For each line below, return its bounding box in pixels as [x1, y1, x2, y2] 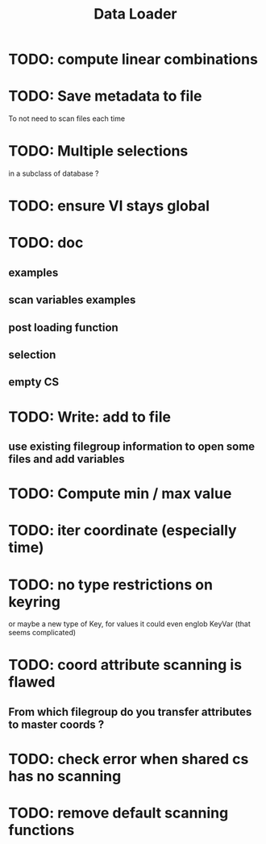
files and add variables [8, 452, 125, 466]
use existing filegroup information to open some [8, 439, 256, 453]
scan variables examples [8, 293, 136, 307]
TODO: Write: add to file [8, 408, 172, 426]
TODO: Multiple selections [8, 142, 189, 160]
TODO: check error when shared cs [8, 750, 249, 768]
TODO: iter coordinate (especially [8, 522, 237, 540]
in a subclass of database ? [8, 168, 99, 178]
